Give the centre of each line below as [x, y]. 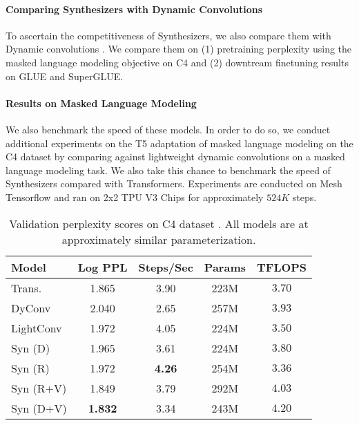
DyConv [31, 308]
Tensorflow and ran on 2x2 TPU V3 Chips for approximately [135, 197]
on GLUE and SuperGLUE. [65, 76]
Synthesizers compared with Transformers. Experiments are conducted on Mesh [174, 183]
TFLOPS [282, 267]
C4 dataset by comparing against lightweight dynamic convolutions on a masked [175, 157]
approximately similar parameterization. [159, 239]
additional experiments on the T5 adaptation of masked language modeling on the [179, 143]
